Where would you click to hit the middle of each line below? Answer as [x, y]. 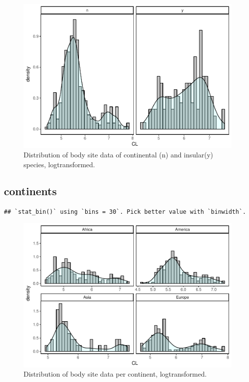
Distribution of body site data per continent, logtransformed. [115, 374]
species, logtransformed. [59, 164]
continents [30, 191]
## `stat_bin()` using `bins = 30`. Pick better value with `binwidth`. [125, 212]
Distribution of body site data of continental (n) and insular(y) [118, 155]
